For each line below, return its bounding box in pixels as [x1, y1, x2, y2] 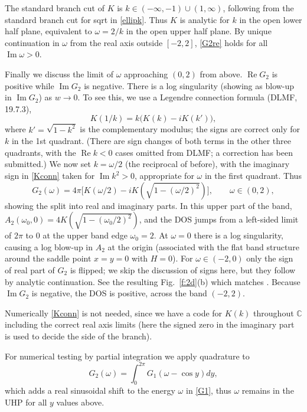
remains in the [241, 384, 294, 397]
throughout [253, 306, 294, 319]
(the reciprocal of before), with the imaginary [125, 158, 290, 170]
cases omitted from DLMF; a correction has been [115, 146, 293, 158]
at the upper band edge [43, 229, 128, 241]
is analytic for [179, 13, 230, 25]
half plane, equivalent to [5, 25, 92, 37]
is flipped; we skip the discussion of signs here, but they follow [70, 263, 296, 276]
